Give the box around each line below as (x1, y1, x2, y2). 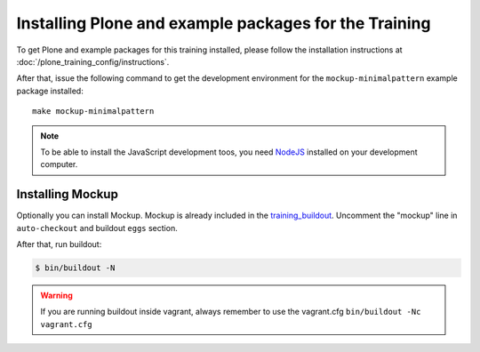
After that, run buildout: (16, 238, 102, 249)
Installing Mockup (16, 187, 119, 202)
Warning (40, 290, 73, 300)
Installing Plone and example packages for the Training (16, 13, 431, 33)
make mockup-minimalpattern (32, 107, 155, 116)
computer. (40, 159, 78, 170)
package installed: (16, 85, 84, 96)
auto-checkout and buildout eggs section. (16, 222, 178, 233)
